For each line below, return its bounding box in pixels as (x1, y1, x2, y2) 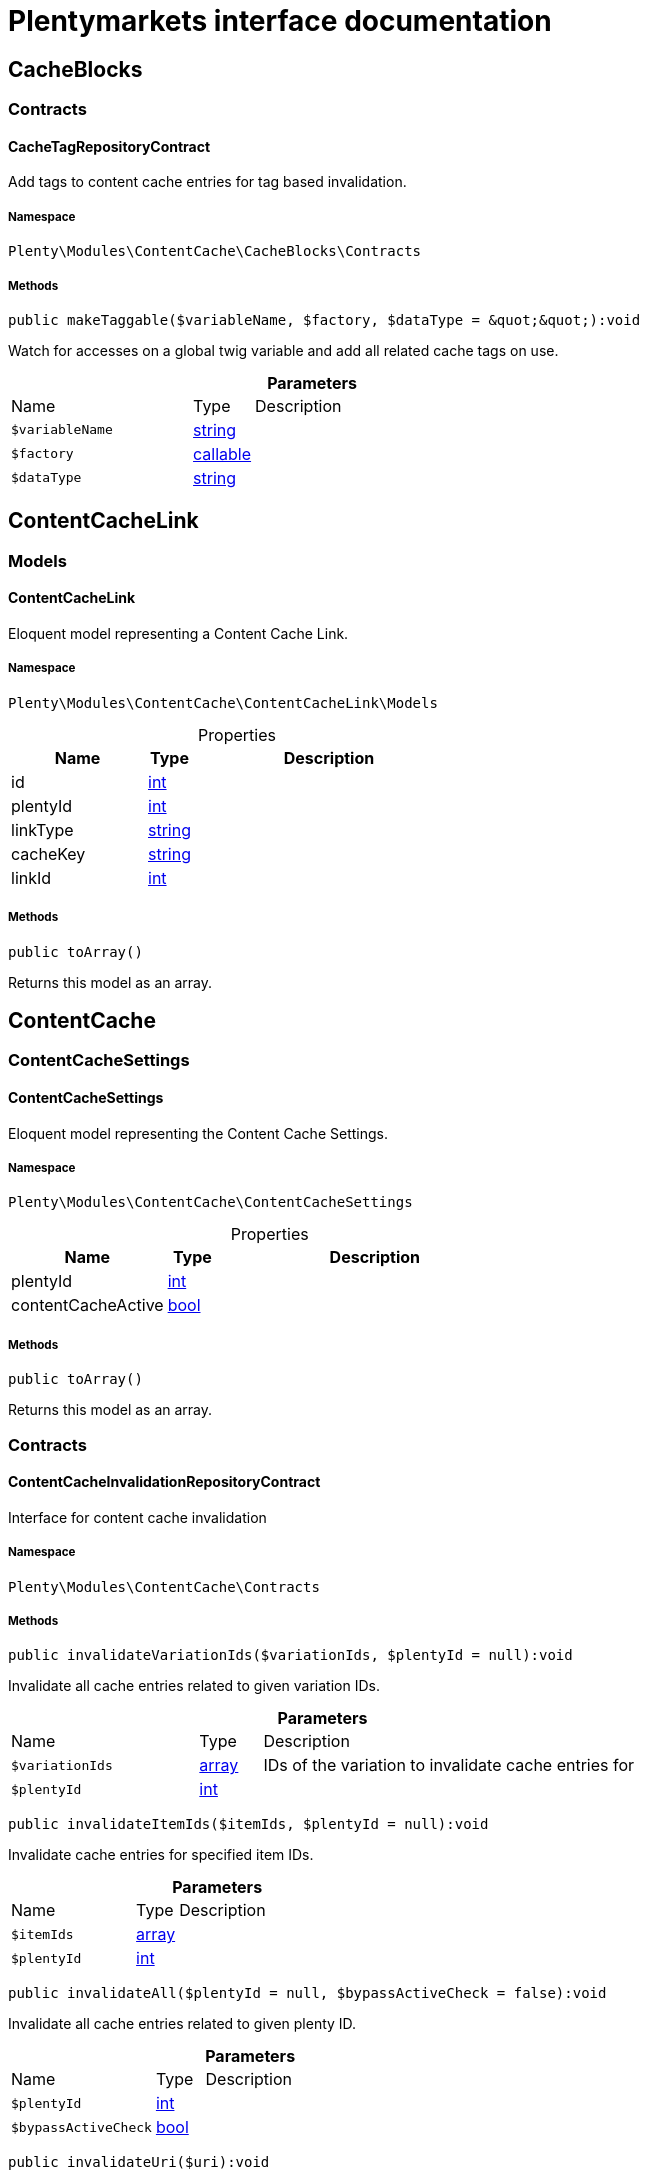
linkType (11, 819, 74, 840)
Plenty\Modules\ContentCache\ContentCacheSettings (8, 1194, 413, 1211)
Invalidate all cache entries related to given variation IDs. (8, 1677, 380, 1695)
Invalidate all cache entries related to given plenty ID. (8, 2015, 357, 2033)
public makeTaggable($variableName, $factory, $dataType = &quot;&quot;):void (8, 311, 641, 328)
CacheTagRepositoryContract (8, 137, 211, 155)
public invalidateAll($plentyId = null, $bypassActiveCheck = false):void (8, 1985, 607, 2002)
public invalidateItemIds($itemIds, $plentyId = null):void (8, 1816, 489, 1833)
